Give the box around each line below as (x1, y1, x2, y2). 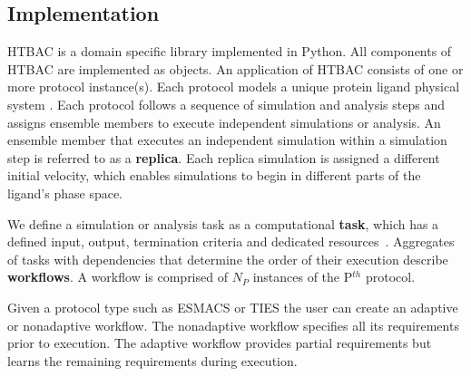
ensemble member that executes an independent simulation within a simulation (7, 130, 447, 149)
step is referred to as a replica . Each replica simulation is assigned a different (7, 148, 440, 167)
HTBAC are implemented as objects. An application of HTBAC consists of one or (7, 59, 464, 78)
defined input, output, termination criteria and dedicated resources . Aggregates (7, 232, 455, 251)
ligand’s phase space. (7, 183, 123, 202)
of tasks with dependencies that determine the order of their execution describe (7, 249, 448, 268)
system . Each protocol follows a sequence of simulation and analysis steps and (7, 94, 445, 113)
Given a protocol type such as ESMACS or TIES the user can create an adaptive (7, 297, 458, 316)
